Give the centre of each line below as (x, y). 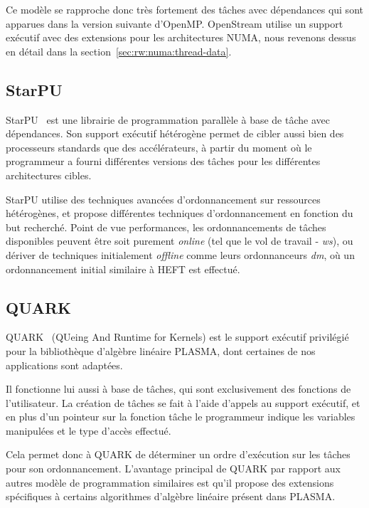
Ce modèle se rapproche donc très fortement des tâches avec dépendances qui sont (184, 9)
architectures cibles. (49, 175)
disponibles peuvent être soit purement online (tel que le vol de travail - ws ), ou (180, 241)
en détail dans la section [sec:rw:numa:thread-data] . (119, 51)
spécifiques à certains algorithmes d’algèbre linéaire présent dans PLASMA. (171, 496)
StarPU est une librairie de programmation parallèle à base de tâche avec (168, 119)
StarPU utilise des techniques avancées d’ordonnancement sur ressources (163, 199)
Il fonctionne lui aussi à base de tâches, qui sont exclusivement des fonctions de (178, 389)
